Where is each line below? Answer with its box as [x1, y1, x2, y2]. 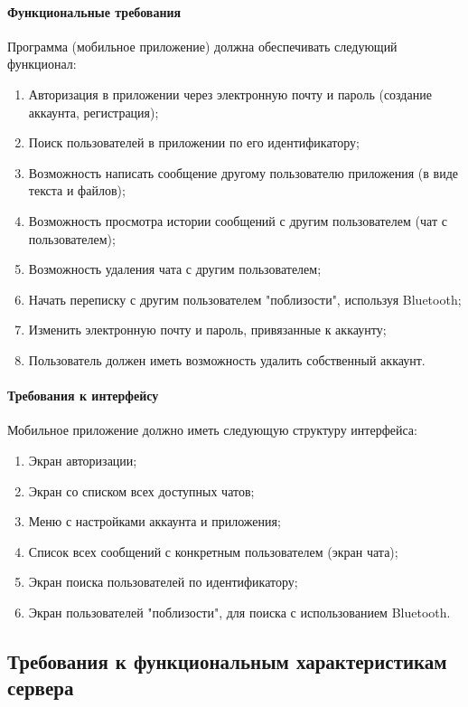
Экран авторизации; [28, 450, 137, 469]
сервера [7, 674, 74, 702]
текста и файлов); [28, 181, 126, 200]
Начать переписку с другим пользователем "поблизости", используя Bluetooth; [28, 289, 462, 308]
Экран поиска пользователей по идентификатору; [28, 572, 298, 591]
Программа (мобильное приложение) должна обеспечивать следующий [7, 36, 398, 55]
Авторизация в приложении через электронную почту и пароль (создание [28, 84, 432, 103]
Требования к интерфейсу [7, 386, 159, 405]
